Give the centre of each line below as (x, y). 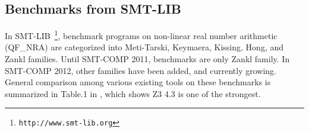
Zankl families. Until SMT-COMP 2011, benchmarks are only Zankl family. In (147, 59)
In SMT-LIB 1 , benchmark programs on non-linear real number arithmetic (141, 35)
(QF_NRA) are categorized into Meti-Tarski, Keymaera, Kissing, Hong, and (144, 47)
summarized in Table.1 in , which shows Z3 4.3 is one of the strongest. (133, 93)
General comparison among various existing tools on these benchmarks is (138, 82)
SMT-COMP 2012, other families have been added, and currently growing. (141, 70)
